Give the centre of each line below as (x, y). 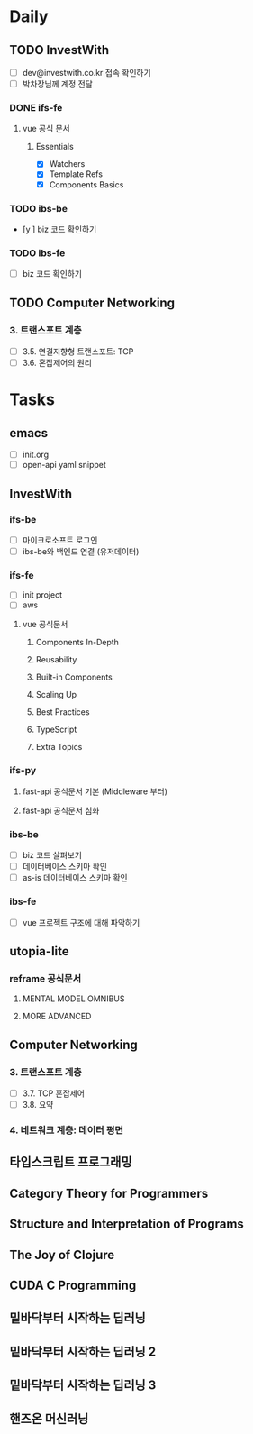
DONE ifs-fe (36, 108)
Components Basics (86, 184)
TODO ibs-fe (37, 252)
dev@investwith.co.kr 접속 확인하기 (86, 73)
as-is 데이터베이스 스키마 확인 (75, 878)
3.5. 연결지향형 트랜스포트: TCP (78, 351)
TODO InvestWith (59, 50)
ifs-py (23, 771)
